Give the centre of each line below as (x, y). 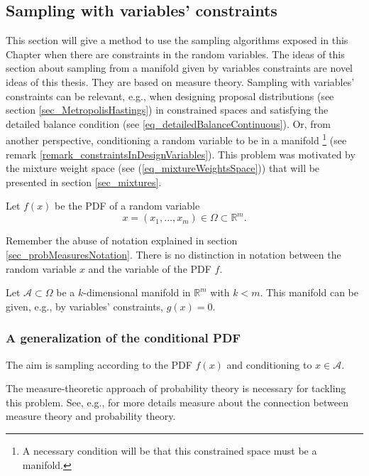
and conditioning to (269, 364)
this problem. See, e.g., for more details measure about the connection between (177, 402)
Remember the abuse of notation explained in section (122, 240)
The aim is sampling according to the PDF (99, 364)
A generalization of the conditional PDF (123, 338)
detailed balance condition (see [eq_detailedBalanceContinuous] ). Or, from (168, 123)
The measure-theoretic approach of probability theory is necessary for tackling (176, 388)
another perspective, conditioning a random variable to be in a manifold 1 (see (176, 139)
